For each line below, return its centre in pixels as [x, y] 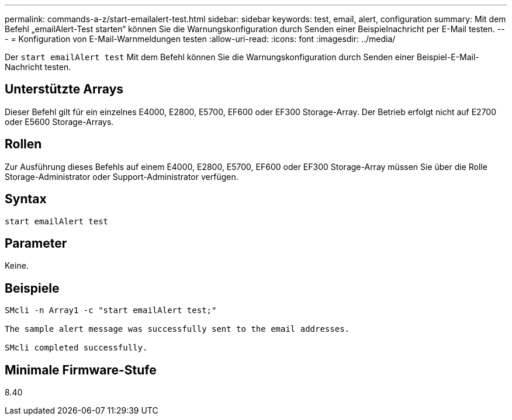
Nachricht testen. [38, 67]
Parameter [36, 243]
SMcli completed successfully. [76, 348]
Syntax [26, 199]
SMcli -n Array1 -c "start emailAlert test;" [111, 310]
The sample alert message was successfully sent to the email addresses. [177, 329]
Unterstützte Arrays [64, 89]
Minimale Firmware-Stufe [81, 370]
